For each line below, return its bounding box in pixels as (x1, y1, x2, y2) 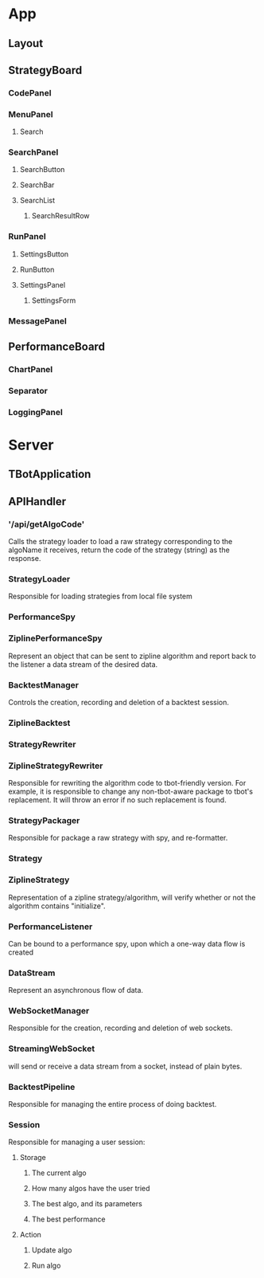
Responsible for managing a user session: (8, 1137, 146, 1147)
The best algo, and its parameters (31, 1199, 143, 1209)
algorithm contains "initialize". (8, 901, 106, 911)
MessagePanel (8, 316, 68, 327)
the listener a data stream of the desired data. (8, 659, 158, 669)
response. (8, 554, 41, 563)
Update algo (31, 1245, 72, 1255)
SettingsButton (19, 249, 69, 259)
